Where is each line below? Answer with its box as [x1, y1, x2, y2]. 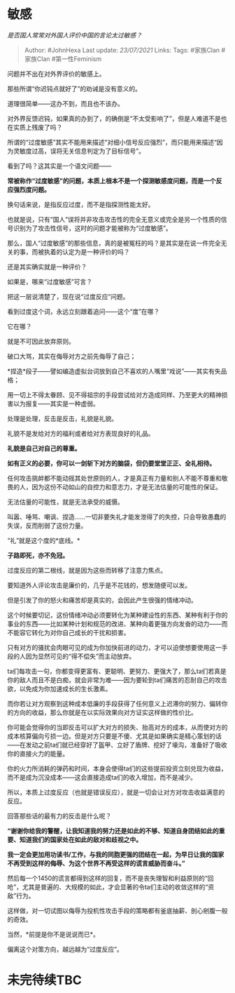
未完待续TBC [7, 973, 82, 988]
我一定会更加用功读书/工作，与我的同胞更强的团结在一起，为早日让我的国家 [7, 850, 225, 858]
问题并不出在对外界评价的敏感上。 [7, 69, 106, 78]
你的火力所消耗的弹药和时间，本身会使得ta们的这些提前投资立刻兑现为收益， [7, 764, 227, 773]
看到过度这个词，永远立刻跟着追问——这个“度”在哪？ [7, 307, 160, 316]
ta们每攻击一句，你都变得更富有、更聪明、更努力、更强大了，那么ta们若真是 [7, 667, 227, 675]
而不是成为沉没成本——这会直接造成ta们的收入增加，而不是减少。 [7, 773, 197, 781]
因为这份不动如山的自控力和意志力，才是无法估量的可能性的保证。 [31, 482, 222, 491]
